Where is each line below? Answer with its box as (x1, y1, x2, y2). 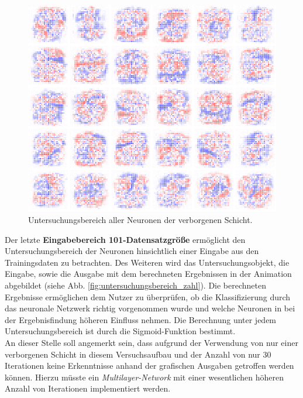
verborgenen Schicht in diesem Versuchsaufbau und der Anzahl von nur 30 (5, 348, 271, 360)
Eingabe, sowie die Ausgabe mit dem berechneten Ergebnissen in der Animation (5, 267, 292, 280)
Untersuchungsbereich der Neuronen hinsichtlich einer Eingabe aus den (5, 245, 259, 257)
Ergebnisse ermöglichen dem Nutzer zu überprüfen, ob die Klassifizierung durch (5, 290, 291, 303)
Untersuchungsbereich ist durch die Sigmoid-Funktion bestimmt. (5, 325, 236, 337)
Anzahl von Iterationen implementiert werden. (5, 382, 171, 394)
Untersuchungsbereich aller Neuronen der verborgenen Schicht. (28, 214, 253, 226)
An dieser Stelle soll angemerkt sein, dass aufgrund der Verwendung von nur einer (5, 337, 298, 348)
